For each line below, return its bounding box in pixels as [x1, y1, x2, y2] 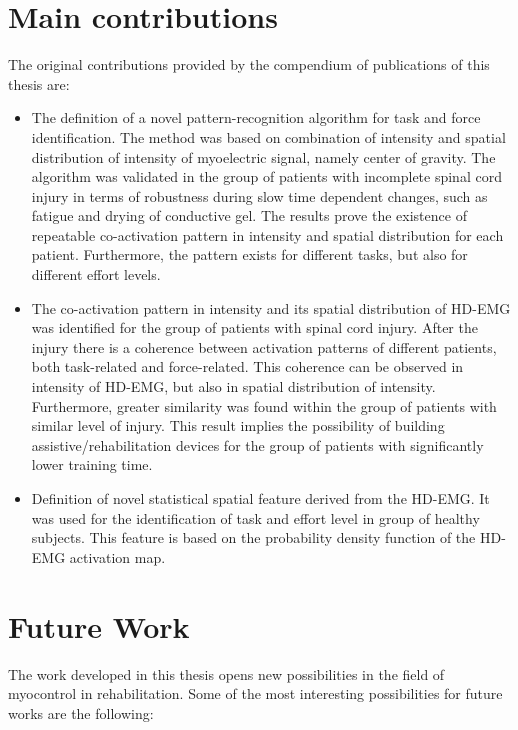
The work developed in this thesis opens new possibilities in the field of [8, 663, 445, 684]
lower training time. [31, 454, 153, 475]
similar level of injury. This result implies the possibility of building [31, 415, 445, 436]
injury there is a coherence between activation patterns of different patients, [31, 336, 497, 357]
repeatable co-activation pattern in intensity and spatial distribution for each [31, 224, 504, 245]
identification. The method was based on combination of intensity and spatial [31, 126, 506, 147]
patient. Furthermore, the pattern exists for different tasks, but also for [31, 244, 468, 265]
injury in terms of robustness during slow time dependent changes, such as [31, 185, 488, 206]
